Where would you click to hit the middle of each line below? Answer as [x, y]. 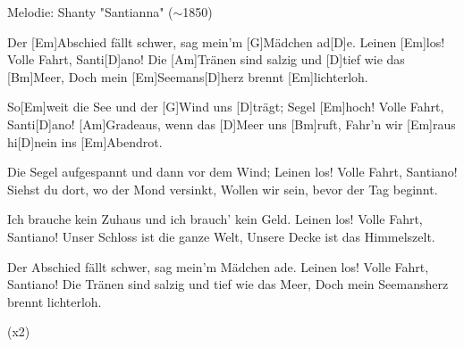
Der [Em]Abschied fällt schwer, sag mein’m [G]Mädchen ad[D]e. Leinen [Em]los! [226, 41]
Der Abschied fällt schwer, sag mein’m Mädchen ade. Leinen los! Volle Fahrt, [218, 266]
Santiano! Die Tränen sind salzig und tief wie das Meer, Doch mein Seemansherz [228, 284]
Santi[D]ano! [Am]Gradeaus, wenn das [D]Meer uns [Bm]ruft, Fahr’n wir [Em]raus [232, 124]
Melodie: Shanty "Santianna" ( [90, 12]
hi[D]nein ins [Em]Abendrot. [85, 141]
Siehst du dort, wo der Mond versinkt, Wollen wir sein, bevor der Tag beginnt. [223, 189]
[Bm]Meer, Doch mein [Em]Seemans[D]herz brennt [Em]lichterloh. [188, 76]
